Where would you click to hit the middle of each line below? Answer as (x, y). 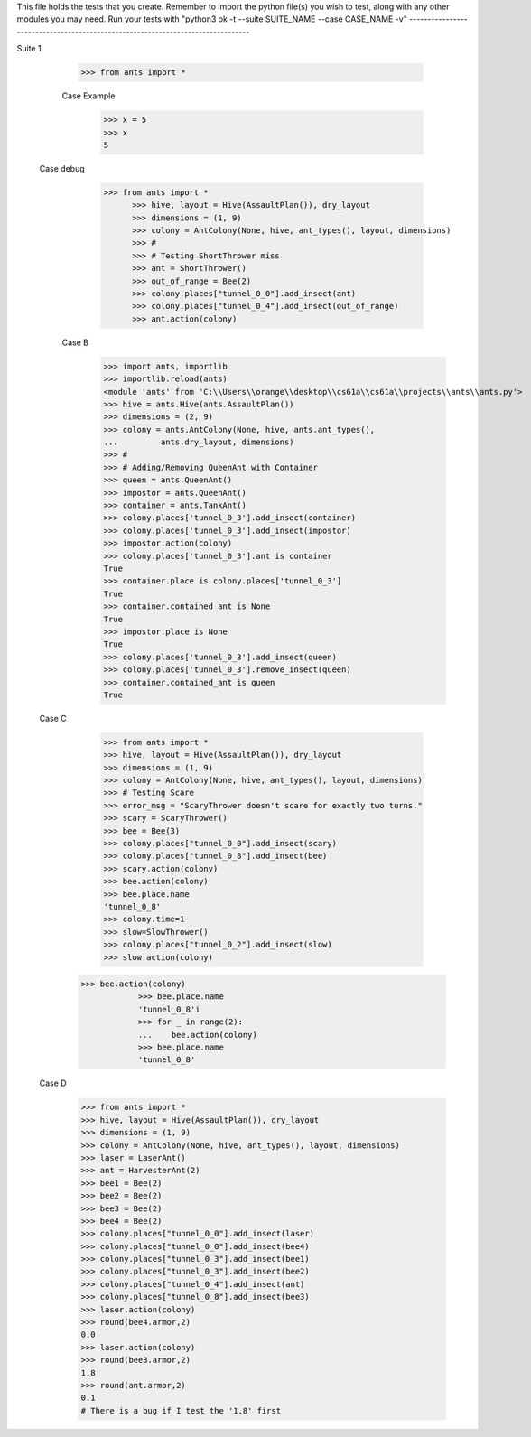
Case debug (62, 168)
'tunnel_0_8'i (169, 1009)
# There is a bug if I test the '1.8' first (181, 1410)
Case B (75, 342)
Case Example (88, 96)
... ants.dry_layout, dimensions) (199, 442)
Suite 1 (29, 49)
